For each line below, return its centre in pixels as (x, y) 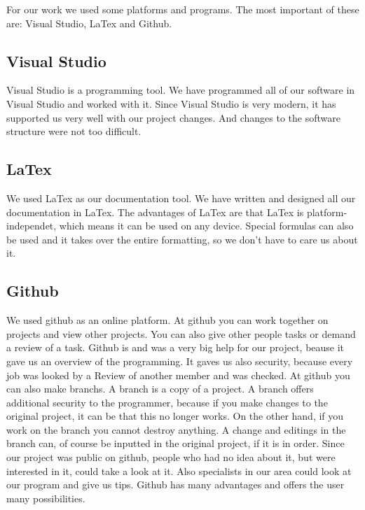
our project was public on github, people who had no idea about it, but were (171, 457)
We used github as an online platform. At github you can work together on (167, 320)
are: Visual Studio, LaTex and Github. (89, 23)
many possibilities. (46, 498)
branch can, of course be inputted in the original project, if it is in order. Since (175, 443)
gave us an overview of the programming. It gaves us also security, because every (180, 361)
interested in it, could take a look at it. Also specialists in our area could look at (179, 470)
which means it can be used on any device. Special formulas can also (206, 226)
